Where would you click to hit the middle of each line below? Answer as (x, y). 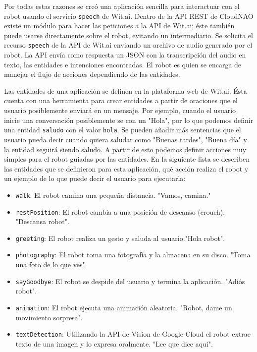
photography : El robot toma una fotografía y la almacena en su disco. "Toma (133, 255)
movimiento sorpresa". (49, 317)
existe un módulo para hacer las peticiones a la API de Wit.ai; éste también (119, 26)
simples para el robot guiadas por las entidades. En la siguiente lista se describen (127, 159)
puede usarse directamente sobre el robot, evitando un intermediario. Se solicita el (128, 35)
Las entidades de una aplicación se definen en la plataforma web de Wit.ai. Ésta (126, 90)
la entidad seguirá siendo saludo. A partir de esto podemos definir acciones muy (125, 149)
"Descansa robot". (42, 221)
